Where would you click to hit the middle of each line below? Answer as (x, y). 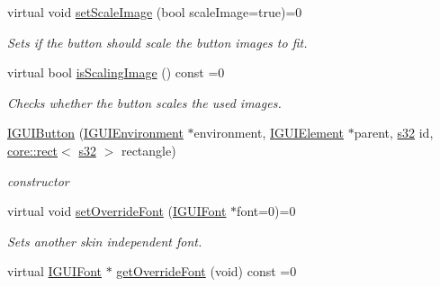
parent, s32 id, (394, 133)
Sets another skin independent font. (105, 241)
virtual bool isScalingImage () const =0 (116, 72)
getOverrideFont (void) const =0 (207, 271)
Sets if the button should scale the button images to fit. (157, 42)
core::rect (33, 150)
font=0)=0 (266, 211)
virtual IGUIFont (54, 271)
